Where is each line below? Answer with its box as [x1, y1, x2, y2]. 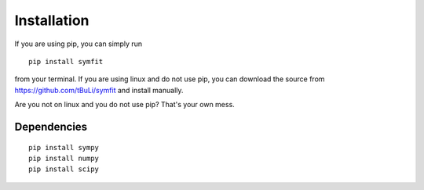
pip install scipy [28, 165, 100, 174]
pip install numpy [28, 153, 100, 163]
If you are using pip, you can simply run [14, 39, 143, 48]
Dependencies [14, 120, 88, 133]
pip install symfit [28, 57, 104, 66]
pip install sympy [28, 143, 100, 152]
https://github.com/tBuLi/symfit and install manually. [14, 85, 184, 95]
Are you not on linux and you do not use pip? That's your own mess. [14, 100, 235, 109]
